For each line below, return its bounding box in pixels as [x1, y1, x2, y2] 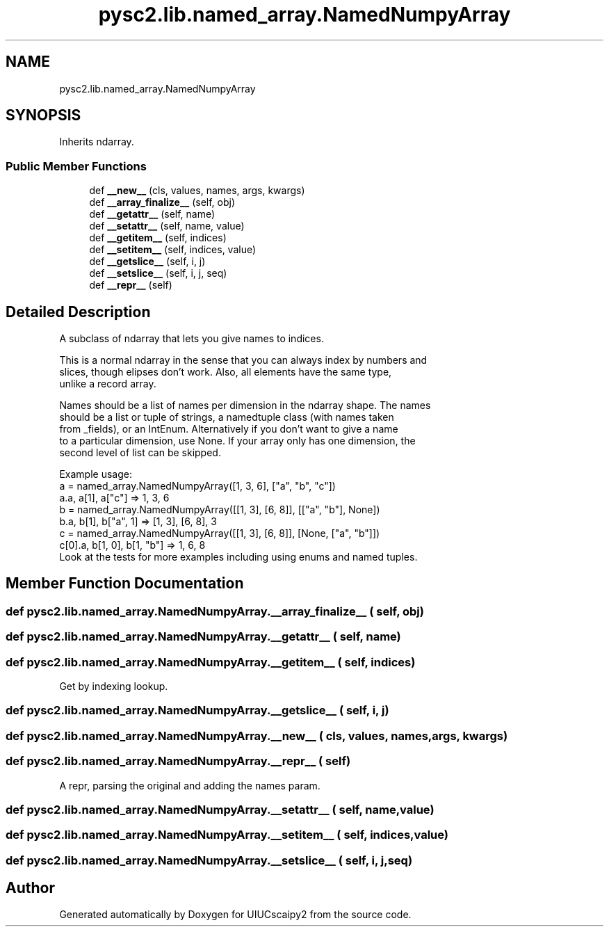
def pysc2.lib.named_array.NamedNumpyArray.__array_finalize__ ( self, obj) [6, 604, 424, 618]
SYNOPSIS [6, 106, 81, 124]
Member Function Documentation [6, 575, 244, 593]
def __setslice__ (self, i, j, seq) [89, 267, 227, 280]
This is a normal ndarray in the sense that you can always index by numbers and [59, 354, 428, 367]
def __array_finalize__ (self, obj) [89, 196, 236, 209]
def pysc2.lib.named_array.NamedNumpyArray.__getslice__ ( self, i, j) [6, 703, 389, 718]
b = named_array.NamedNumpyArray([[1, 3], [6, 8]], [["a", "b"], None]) [59, 504, 380, 516]
